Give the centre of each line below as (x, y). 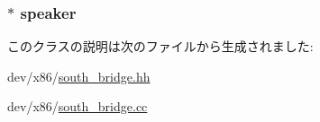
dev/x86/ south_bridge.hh (79, 76)
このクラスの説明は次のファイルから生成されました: (160, 46)
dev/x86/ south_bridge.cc (78, 106)
